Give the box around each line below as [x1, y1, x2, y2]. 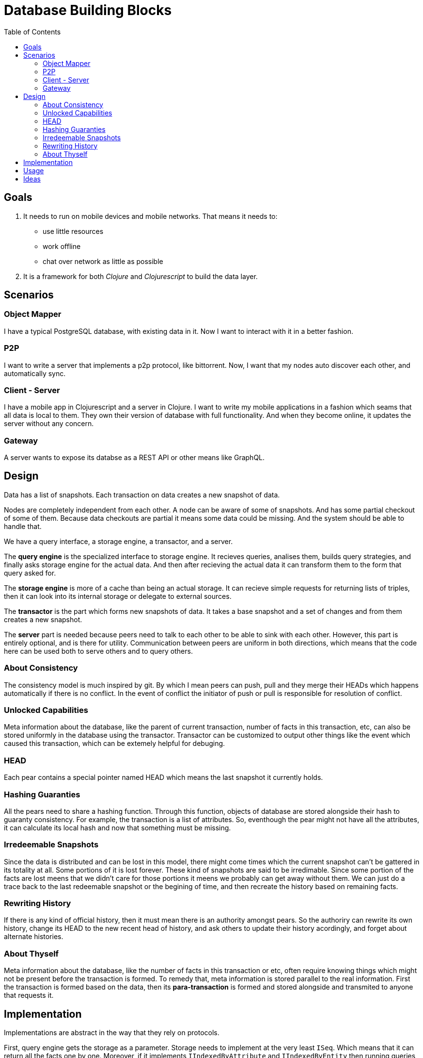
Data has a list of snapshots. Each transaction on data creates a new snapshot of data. [4, 490, 280, 499]
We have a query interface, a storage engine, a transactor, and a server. [4, 537, 233, 546]
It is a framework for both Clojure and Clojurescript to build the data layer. [23, 272, 258, 281]
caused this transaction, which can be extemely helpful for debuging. [4, 739, 225, 748]
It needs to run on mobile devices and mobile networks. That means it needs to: [23, 212, 278, 220]
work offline [43, 242, 81, 250]
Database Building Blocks [4, 2, 172, 18]
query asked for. [4, 568, 56, 577]
